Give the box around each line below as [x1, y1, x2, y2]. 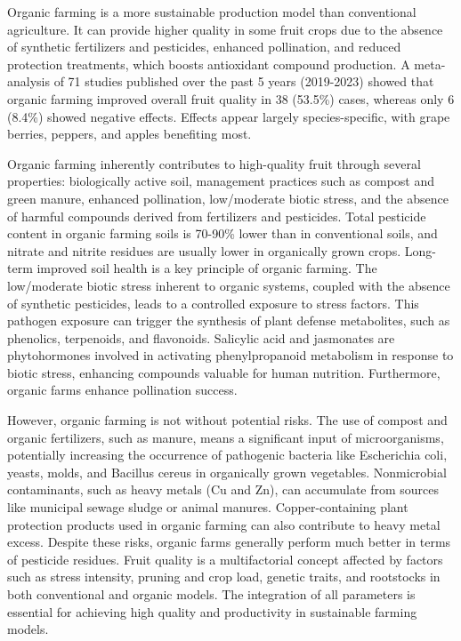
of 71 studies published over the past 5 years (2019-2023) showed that [53, 72, 434, 91]
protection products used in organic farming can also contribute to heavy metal [7, 515, 441, 533]
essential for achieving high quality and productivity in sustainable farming [7, 602, 417, 621]
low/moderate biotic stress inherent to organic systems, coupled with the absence [7, 276, 450, 294]
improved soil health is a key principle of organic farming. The [36, 259, 377, 277]
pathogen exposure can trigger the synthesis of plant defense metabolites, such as [7, 311, 450, 330]
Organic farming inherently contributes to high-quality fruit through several [7, 154, 421, 172]
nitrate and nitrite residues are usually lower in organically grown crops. [7, 241, 401, 260]
